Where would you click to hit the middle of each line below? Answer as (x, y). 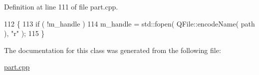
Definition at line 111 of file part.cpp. (61, 6)
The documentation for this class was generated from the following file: (113, 50)
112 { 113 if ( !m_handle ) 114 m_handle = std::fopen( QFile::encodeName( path (129, 23)
